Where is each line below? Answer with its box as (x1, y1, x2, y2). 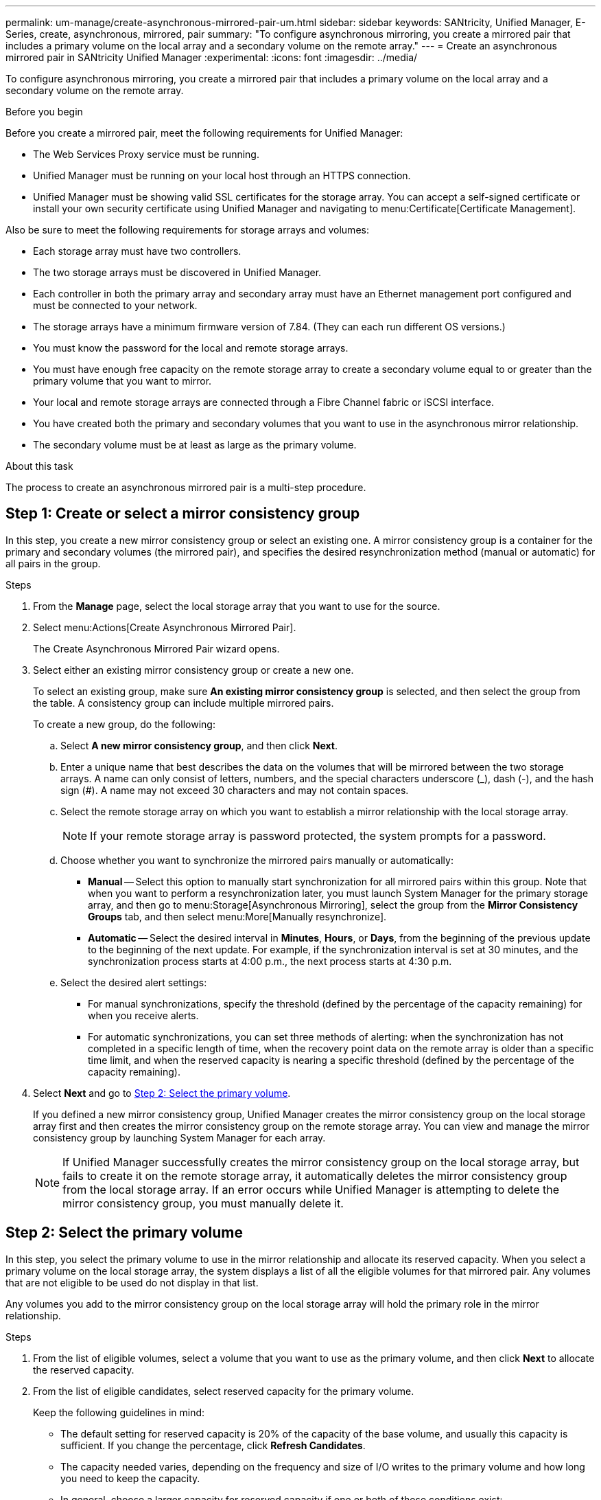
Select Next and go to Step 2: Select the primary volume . (33, 1087, 291, 1099)
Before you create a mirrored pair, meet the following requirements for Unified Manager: (5, 127, 403, 139)
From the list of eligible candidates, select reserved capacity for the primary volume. (33, 1385, 414, 1397)
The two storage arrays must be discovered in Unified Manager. (33, 266, 322, 278)
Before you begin (5, 106, 83, 117)
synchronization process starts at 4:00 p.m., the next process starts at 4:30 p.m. (88, 955, 452, 967)
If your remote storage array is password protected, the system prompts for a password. (90, 828, 546, 843)
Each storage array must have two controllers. (33, 245, 241, 257)
